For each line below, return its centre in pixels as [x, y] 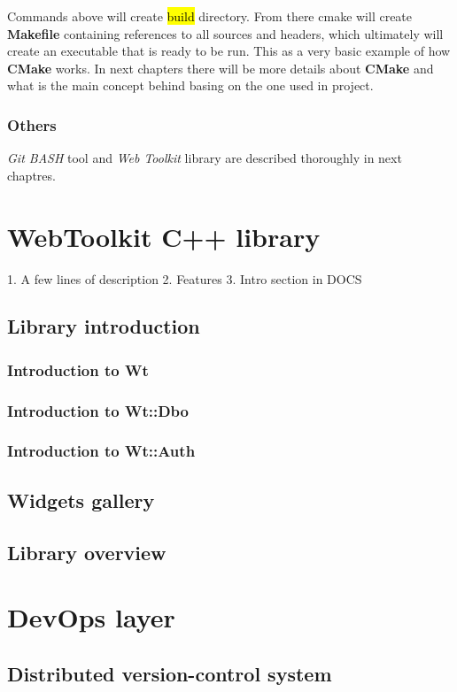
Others [32, 124]
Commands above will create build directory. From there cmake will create [210, 16]
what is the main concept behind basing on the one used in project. [190, 85]
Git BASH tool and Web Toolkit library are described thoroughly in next [205, 158]
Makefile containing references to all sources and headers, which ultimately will [225, 33]
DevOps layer [91, 617]
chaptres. [31, 175]
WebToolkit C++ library [164, 236]
